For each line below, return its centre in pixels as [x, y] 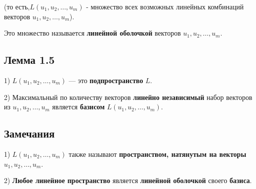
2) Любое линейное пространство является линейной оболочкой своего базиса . [128, 180]
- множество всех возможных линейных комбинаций [165, 6]
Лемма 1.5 [29, 60]
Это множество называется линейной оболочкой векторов [92, 33]
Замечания [29, 133]
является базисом [78, 107]
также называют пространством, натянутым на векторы [158, 154]
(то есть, [17, 6]
